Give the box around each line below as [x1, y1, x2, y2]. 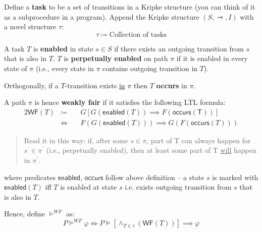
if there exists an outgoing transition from [114, 43, 244, 53]
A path [4, 97, 26, 107]
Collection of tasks [109, 31, 167, 38]
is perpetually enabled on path [64, 53, 168, 64]
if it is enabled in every [176, 53, 248, 64]
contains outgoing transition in [102, 63, 198, 73]
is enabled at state [60, 182, 117, 192]
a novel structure [4, 21, 57, 32]
